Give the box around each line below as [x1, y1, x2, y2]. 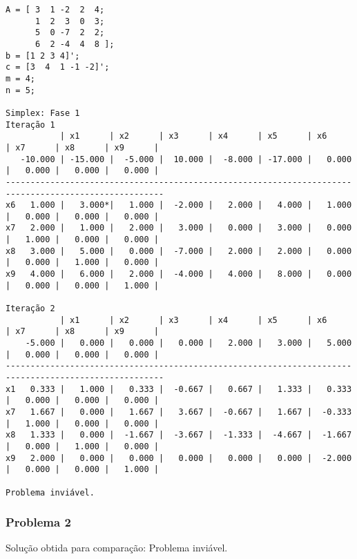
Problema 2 [6, 513, 71, 531]
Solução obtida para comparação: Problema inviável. [6, 540, 228, 555]
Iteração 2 [6, 304, 55, 314]
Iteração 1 [6, 119, 55, 130]
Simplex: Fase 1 [6, 108, 80, 118]
